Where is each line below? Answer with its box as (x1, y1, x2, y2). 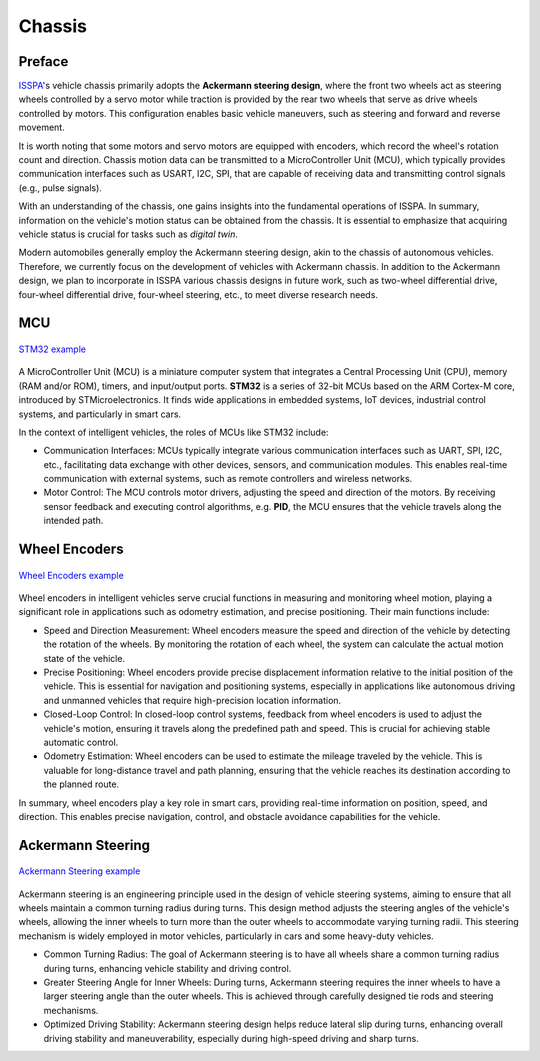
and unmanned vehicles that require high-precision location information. (43, 694, 342, 706)
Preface (18, 53, 69, 70)
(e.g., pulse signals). (18, 181, 102, 194)
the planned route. (43, 778, 120, 790)
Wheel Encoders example (18, 569, 124, 581)
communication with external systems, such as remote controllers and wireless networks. (43, 473, 413, 485)
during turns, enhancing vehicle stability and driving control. (43, 962, 292, 974)
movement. (18, 121, 65, 134)
